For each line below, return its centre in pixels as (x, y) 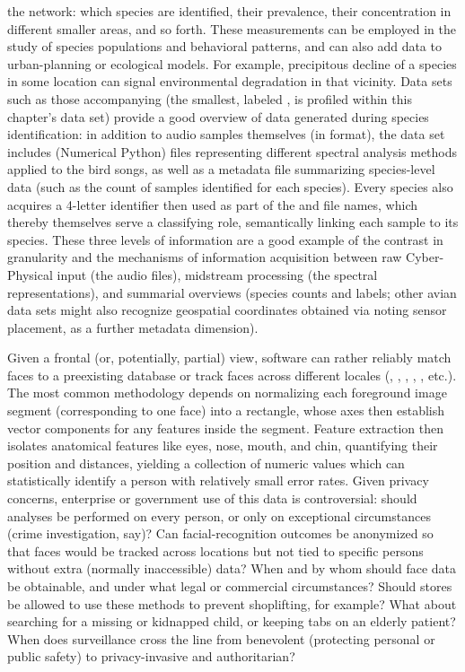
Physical (30, 274)
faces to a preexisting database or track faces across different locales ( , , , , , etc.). (232, 375)
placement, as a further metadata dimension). (133, 327)
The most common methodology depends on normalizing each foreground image (227, 393)
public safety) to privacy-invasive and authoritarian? (151, 656)
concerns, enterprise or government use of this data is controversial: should (212, 498)
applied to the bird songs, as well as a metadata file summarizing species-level (221, 169)
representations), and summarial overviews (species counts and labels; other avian (232, 292)
